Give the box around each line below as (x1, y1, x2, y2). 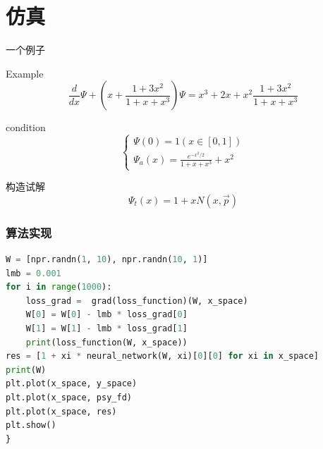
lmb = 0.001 (6, 268, 61, 278)
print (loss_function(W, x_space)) (25, 337, 188, 347)
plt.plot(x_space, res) (6, 406, 117, 417)
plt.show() (6, 420, 56, 431)
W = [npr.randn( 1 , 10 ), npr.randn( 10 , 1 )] (6, 254, 208, 265)
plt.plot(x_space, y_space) (6, 379, 138, 389)
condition (6, 120, 46, 135)
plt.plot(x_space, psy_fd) (6, 392, 132, 402)
